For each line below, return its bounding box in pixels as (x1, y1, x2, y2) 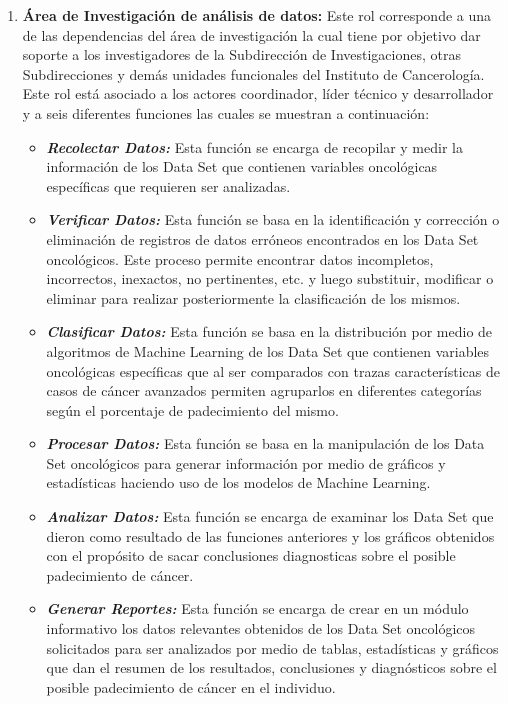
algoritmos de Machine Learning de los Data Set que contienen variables (46, 340, 490, 361)
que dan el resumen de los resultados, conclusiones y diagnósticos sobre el (46, 657, 497, 678)
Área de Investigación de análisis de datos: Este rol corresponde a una (22, 5, 492, 25)
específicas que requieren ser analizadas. (46, 175, 291, 196)
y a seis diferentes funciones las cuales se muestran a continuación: (22, 102, 430, 123)
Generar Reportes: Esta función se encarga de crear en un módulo (46, 598, 469, 619)
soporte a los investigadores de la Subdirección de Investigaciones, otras (22, 44, 461, 65)
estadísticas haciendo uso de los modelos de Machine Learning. (46, 472, 431, 493)
